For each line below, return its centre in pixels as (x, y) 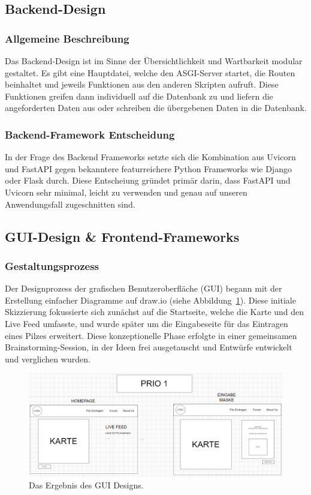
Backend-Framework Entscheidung (90, 134)
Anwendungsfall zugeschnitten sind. (70, 204)
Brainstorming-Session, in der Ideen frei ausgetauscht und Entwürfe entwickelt (149, 347)
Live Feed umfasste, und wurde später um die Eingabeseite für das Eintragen (147, 323)
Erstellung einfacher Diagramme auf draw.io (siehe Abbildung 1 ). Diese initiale (150, 300)
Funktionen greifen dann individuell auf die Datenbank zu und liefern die (139, 96)
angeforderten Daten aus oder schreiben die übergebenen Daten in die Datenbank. (156, 108)
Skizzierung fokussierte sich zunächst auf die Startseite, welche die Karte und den (155, 312)
